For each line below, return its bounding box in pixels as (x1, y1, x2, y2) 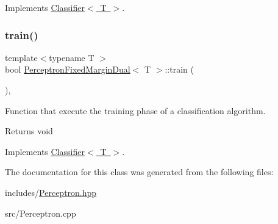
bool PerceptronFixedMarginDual (5, 63, 130, 76)
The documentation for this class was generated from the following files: (5, 165, 274, 178)
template (5, 51, 38, 63)
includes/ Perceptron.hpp (5, 186, 97, 198)
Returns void (5, 125, 53, 137)
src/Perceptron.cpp (5, 206, 76, 219)
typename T (49, 51, 94, 63)
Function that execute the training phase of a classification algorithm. (5, 104, 266, 117)
